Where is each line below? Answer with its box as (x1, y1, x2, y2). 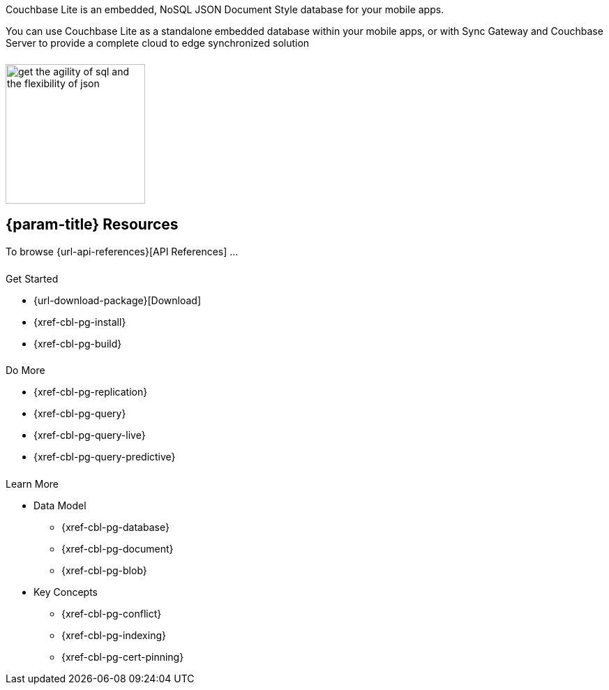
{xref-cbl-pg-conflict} (61, 608, 162, 620)
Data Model (33, 500, 87, 512)
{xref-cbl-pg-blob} (61, 564, 147, 577)
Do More (6, 364, 45, 377)
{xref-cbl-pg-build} (33, 337, 122, 350)
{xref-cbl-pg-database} (61, 521, 170, 534)
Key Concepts (33, 586, 98, 599)
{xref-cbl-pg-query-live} (33, 429, 146, 442)
